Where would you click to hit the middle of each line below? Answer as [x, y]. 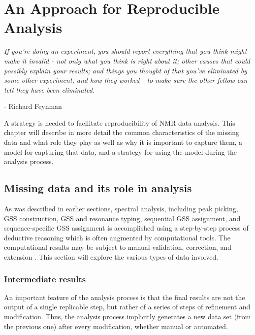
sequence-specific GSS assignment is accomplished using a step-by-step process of [126, 228]
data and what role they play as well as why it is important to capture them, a [123, 142]
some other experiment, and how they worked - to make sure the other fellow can [126, 80]
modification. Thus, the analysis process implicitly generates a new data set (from [127, 317]
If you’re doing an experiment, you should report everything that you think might [126, 51]
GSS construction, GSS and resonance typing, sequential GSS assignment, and [122, 218]
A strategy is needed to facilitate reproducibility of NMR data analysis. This [120, 122]
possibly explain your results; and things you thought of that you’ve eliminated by [126, 70]
